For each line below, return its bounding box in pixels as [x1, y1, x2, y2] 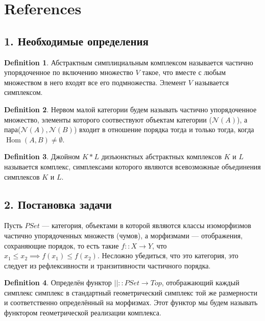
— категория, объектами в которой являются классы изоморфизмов [42, 220, 251, 231]
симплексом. [4, 87, 43, 97]
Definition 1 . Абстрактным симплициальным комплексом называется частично [4, 57, 253, 67]
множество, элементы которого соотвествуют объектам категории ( [4, 114, 212, 125]
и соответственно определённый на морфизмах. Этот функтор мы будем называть [4, 297, 258, 308]
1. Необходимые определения [4, 33, 149, 48]
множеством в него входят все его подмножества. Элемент [4, 77, 186, 87]
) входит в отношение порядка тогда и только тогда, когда [74, 124, 254, 135]
